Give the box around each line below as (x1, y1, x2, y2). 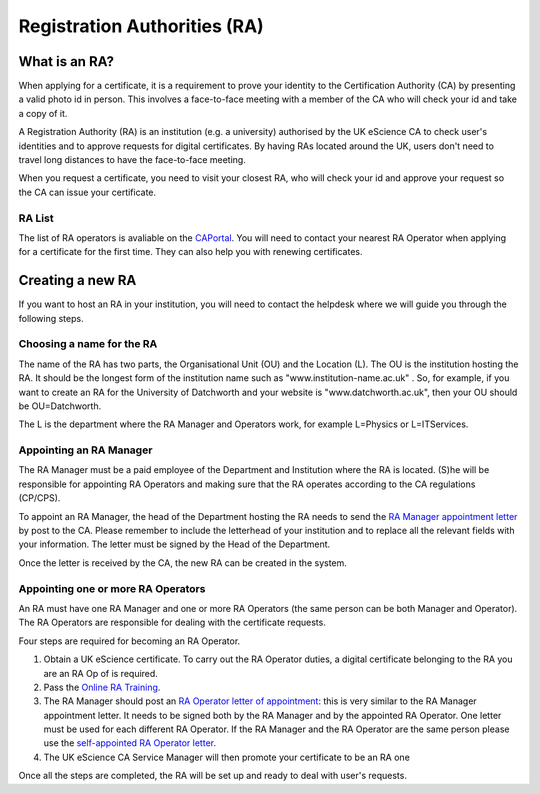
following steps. (18, 312, 84, 324)
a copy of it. (18, 107, 68, 119)
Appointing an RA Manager (18, 443, 153, 457)
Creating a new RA (18, 272, 137, 289)
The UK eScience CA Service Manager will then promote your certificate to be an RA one (43, 751, 410, 763)
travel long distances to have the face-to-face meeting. (18, 154, 247, 166)
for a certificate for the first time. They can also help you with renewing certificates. (18, 246, 363, 258)
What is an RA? (18, 53, 115, 70)
